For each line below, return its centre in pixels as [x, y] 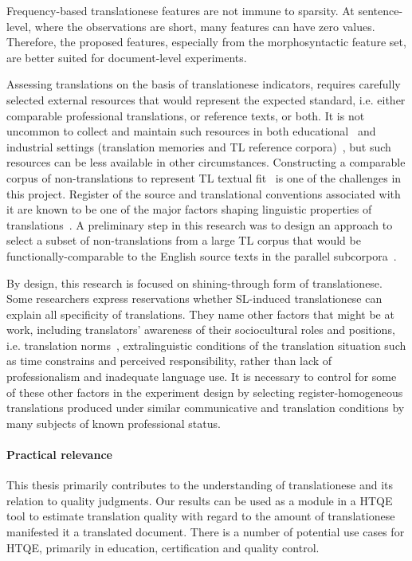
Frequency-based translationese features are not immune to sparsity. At [180, 10]
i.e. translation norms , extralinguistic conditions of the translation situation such [206, 345]
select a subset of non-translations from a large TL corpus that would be [184, 240]
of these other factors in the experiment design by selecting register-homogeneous [205, 392]
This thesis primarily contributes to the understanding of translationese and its [200, 485]
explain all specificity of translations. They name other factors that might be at [200, 314]
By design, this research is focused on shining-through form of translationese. [194, 282]
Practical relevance [59, 455]
